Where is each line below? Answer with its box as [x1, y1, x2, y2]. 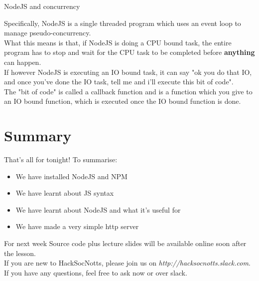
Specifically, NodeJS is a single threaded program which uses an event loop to [4, 17, 241, 28]
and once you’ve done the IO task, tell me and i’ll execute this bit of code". [4, 76, 234, 87]
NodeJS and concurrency [4, 1, 80, 11]
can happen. [4, 56, 41, 67]
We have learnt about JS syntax [15, 188, 114, 198]
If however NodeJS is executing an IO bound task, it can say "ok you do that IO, [4, 66, 252, 77]
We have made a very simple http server [15, 221, 139, 232]
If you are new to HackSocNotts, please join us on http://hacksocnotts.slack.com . [4, 258, 251, 268]
